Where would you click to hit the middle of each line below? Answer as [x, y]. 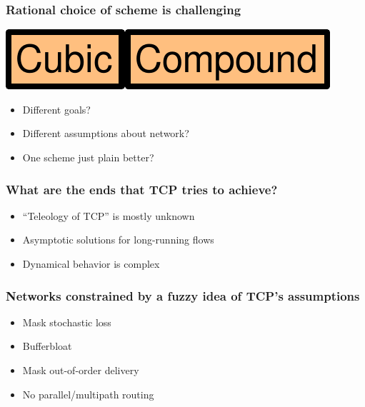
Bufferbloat [47, 346]
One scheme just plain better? [88, 157]
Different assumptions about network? [106, 133]
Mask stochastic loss [67, 322]
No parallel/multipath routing [88, 394]
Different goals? [56, 109]
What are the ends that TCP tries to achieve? [142, 189]
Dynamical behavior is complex [91, 263]
